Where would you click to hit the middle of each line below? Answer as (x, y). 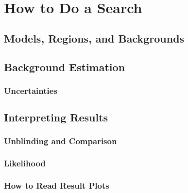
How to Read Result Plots (57, 186)
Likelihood (25, 163)
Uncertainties (31, 90)
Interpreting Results (56, 117)
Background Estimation (65, 67)
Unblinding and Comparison (60, 141)
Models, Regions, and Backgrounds (94, 38)
